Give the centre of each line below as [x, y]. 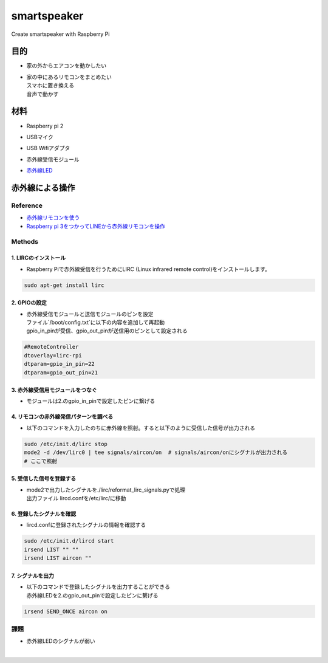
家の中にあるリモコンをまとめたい [69, 77]
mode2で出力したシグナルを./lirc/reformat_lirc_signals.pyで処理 [106, 490]
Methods [25, 242]
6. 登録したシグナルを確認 [44, 514]
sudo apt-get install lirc [64, 285]
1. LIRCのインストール [39, 258]
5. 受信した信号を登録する [43, 479]
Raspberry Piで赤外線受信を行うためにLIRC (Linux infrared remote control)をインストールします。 [148, 269]
